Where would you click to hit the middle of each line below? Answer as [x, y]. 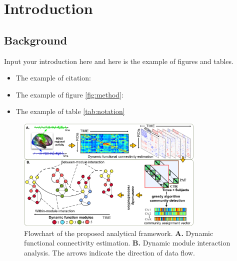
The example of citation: [53, 78]
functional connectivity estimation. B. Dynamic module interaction [127, 243]
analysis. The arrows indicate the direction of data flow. [109, 252]
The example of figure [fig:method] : [69, 94]
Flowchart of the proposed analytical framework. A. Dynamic [119, 233]
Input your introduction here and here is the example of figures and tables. [119, 61]
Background [36, 40]
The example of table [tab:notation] [70, 111]
